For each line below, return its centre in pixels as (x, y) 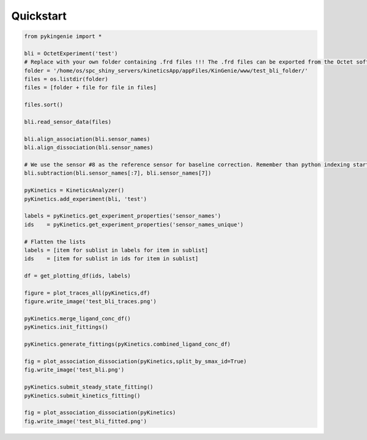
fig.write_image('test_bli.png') (74, 370)
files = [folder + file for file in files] (91, 88)
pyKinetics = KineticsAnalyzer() (74, 190)
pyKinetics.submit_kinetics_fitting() (82, 395)
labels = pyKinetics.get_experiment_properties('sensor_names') (123, 216)
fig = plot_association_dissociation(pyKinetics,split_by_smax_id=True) (135, 361)
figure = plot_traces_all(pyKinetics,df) (87, 293)
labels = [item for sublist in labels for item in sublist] (116, 250)
